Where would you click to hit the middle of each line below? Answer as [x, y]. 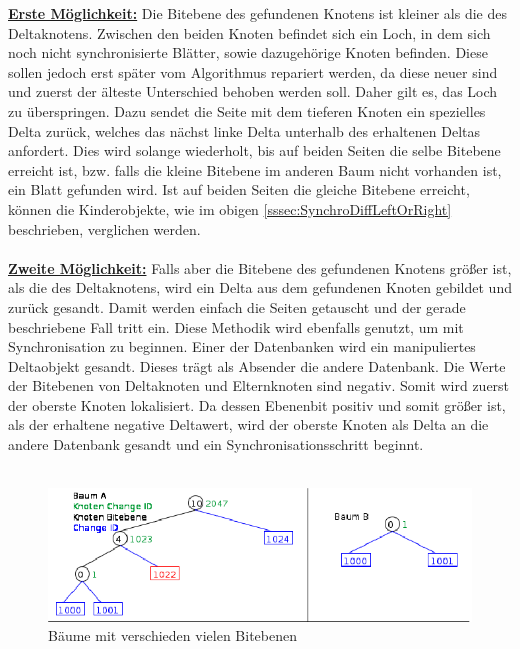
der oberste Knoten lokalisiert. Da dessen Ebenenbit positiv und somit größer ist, [257, 404]
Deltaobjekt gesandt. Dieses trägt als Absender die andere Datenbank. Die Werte [257, 365]
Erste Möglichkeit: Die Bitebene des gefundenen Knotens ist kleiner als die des [258, 13]
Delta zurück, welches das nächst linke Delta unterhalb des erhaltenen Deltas [244, 130]
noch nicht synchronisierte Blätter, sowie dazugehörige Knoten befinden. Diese [248, 52]
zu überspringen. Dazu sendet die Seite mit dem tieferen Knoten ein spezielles [247, 110]
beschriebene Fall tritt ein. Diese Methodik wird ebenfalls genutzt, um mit [236, 326]
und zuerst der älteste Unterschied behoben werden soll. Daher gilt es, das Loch [253, 91]
